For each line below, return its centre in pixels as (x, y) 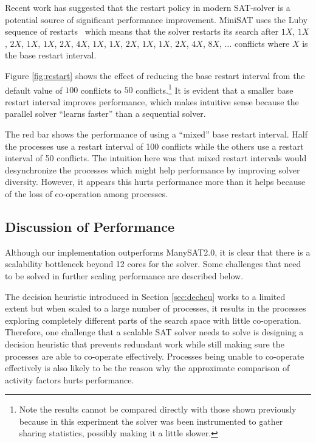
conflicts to (101, 90)
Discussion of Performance (90, 226)
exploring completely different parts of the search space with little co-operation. (153, 320)
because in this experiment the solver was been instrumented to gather (151, 421)
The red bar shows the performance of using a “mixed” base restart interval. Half (156, 134)
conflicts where (262, 43)
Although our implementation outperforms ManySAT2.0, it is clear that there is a (158, 252)
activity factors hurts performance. (70, 379)
